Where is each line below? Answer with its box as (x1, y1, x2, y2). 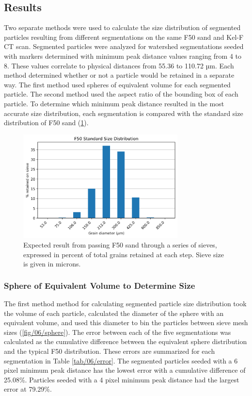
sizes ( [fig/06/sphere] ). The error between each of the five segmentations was (4, 327, 231, 337)
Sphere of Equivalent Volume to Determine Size (4, 279, 195, 291)
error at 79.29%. (4, 384, 52, 394)
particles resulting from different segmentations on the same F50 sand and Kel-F (4, 32, 244, 42)
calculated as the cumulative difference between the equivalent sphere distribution (4, 336, 247, 346)
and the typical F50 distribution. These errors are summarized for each (4, 346, 215, 356)
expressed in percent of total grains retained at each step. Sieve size (23, 249, 224, 259)
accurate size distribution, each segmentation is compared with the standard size (4, 108, 243, 118)
